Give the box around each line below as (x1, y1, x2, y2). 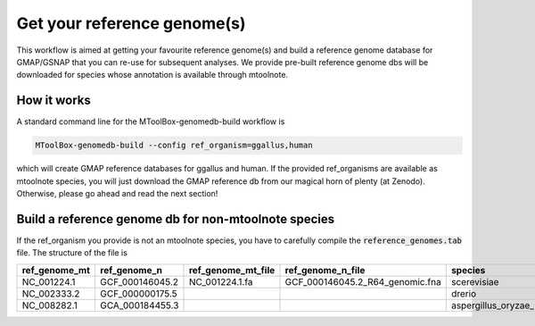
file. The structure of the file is (16, 247, 128, 258)
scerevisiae (450, 275, 499, 288)
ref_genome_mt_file (188, 263, 276, 276)
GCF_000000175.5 (99, 287, 177, 299)
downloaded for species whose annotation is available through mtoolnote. (16, 70, 289, 80)
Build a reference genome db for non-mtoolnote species (16, 211, 334, 227)
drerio (450, 287, 477, 299)
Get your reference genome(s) (16, 13, 246, 33)
